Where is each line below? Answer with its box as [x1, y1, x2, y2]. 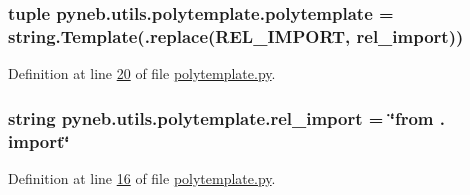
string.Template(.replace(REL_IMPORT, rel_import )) [8, 23, 464, 48]
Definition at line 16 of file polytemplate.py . [8, 167, 276, 188]
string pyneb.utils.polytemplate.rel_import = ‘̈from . [8, 105, 445, 130]
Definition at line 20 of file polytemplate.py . [8, 63, 276, 84]
